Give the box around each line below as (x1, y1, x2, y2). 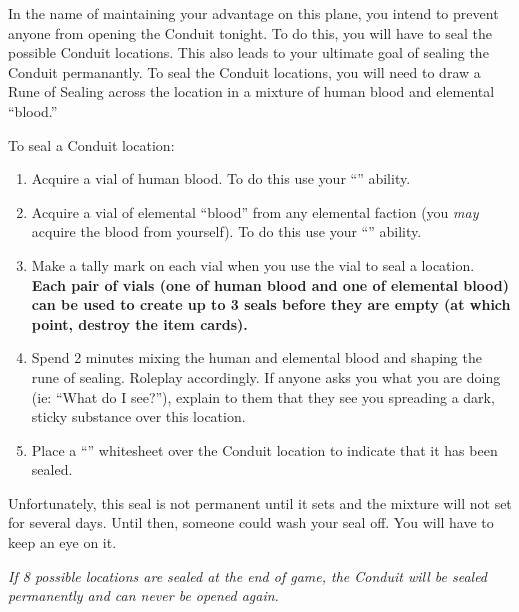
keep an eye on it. (8, 532, 117, 553)
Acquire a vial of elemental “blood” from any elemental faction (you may (31, 201, 479, 222)
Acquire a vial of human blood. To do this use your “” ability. (31, 168, 411, 189)
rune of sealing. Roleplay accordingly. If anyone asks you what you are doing (31, 366, 501, 387)
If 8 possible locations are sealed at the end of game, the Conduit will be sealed (8, 565, 488, 586)
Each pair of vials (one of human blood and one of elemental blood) (31, 274, 509, 295)
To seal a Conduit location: (8, 134, 175, 155)
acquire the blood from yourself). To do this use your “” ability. (31, 221, 422, 242)
